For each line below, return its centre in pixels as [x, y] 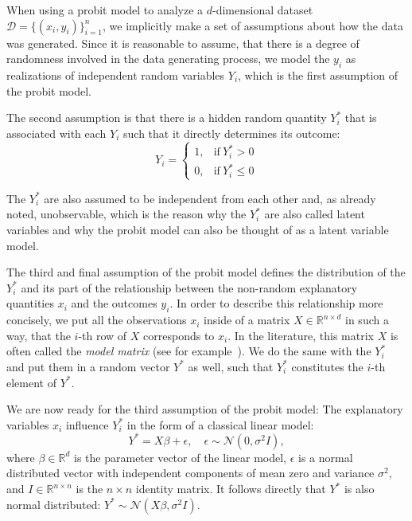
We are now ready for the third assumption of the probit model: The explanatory [205, 409]
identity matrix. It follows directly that [231, 489]
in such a [367, 320]
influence [87, 424]
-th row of [103, 335]
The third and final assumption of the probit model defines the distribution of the [206, 272]
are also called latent [315, 214]
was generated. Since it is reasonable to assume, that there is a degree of [183, 43]
